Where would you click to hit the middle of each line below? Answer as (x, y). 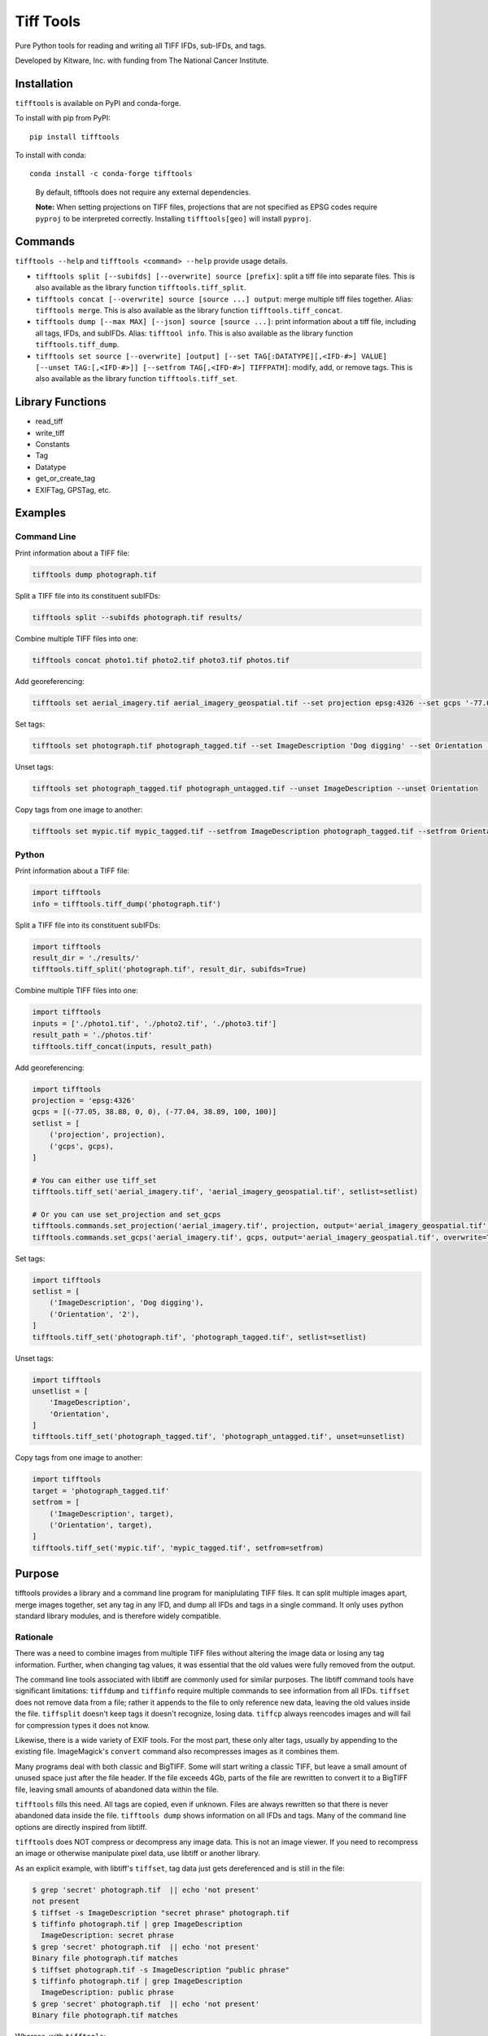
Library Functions (61, 402)
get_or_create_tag (65, 478)
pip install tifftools (75, 137)
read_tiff (49, 421)
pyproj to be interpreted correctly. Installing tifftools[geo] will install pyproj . (174, 218)
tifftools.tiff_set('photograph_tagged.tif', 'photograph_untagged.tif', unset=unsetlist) (219, 1437)
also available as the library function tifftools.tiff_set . (136, 379)
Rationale (34, 1637)
